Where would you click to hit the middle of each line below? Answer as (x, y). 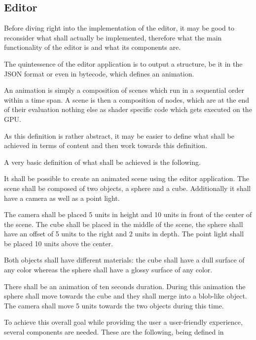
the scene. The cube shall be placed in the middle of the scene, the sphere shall (124, 224)
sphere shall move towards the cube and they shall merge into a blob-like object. (126, 296)
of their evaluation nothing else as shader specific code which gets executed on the (128, 109)
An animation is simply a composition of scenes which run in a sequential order (124, 90)
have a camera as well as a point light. (62, 198)
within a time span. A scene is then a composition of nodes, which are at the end (127, 99)
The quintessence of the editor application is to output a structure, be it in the (123, 63)
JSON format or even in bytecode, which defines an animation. (99, 73)
